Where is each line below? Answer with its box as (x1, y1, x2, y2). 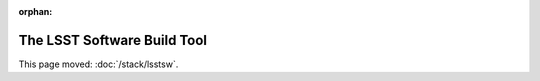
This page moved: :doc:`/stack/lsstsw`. (18, 58, 179, 70)
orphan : (18, 6, 53, 17)
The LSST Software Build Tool (18, 31, 207, 49)
